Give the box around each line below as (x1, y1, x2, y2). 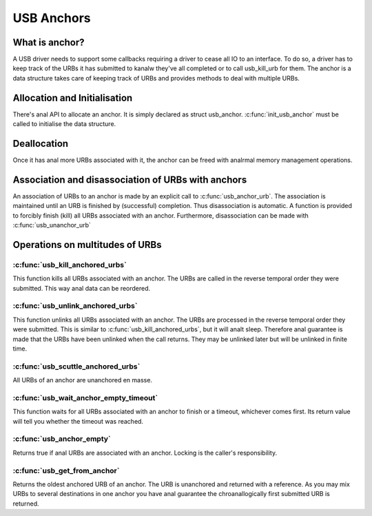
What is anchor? (12, 37, 85, 48)
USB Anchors (12, 10, 91, 25)
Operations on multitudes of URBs (12, 238, 162, 251)
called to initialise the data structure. (12, 120, 116, 128)
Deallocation (12, 138, 69, 149)
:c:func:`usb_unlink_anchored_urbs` (12, 301, 138, 311)
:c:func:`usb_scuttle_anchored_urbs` (12, 362, 141, 371)
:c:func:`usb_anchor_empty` (12, 434, 112, 444)
